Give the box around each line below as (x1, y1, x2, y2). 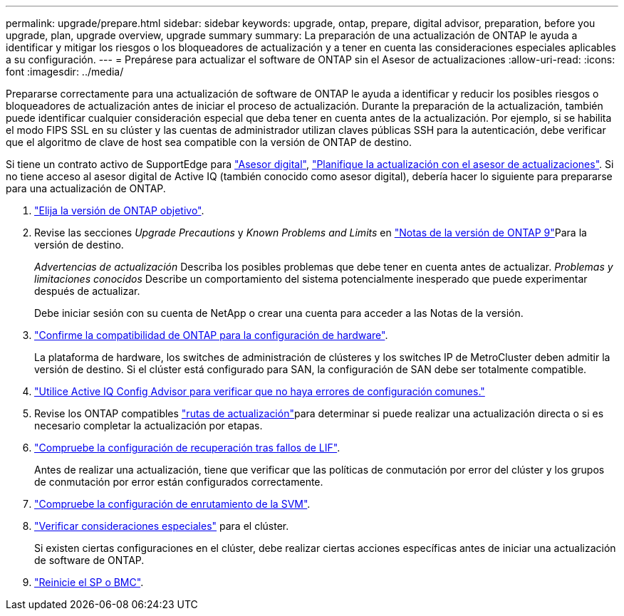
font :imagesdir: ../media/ (6, 66, 124, 78)
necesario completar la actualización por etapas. (34, 419, 263, 432)
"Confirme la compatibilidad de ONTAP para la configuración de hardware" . (34, 329, 388, 341)
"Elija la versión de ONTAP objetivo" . (34, 204, 204, 216)
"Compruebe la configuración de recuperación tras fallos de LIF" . (34, 442, 340, 454)
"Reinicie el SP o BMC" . (34, 576, 144, 588)
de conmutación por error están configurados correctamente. (34, 476, 323, 488)
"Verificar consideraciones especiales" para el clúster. (34, 520, 289, 532)
